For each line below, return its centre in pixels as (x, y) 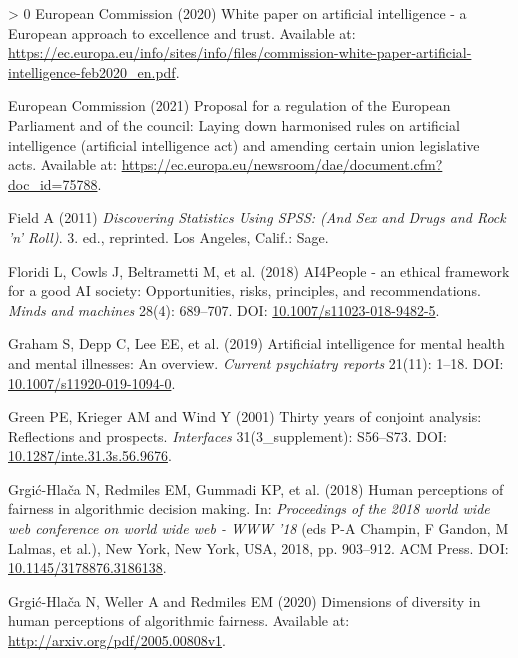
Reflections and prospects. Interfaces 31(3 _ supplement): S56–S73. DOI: (227, 435)
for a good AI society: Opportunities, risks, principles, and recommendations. (244, 290)
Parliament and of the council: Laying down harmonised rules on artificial (234, 124)
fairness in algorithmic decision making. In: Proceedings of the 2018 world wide (249, 508)
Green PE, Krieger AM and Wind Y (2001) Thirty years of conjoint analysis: (245, 416)
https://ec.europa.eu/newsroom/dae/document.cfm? (282, 164)
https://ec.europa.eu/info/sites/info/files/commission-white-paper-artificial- (240, 52)
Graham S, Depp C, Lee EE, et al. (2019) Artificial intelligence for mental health (256, 343)
